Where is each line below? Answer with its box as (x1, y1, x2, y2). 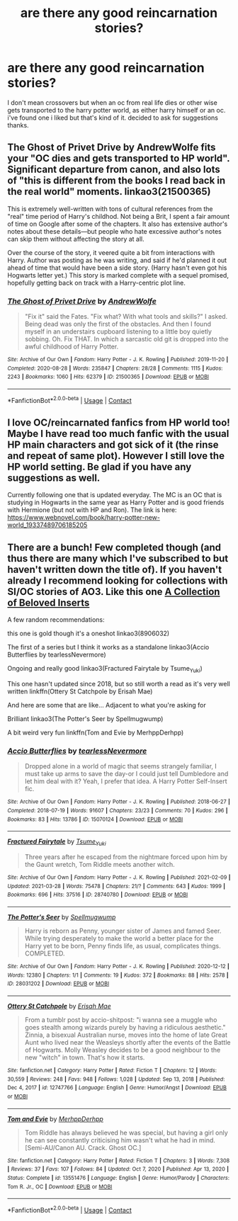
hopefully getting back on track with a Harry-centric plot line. (7, 278, 186, 287)
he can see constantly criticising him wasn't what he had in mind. (24, 1135, 216, 1145)
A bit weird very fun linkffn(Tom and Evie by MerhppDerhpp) (7, 728, 184, 737)
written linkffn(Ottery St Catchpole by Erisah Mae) (7, 687, 153, 695)
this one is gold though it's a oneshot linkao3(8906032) (7, 629, 170, 638)
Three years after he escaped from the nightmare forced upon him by (24, 853, 228, 861)
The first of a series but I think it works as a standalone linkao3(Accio (7, 643, 210, 652)
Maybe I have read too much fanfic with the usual (7, 428, 229, 440)
